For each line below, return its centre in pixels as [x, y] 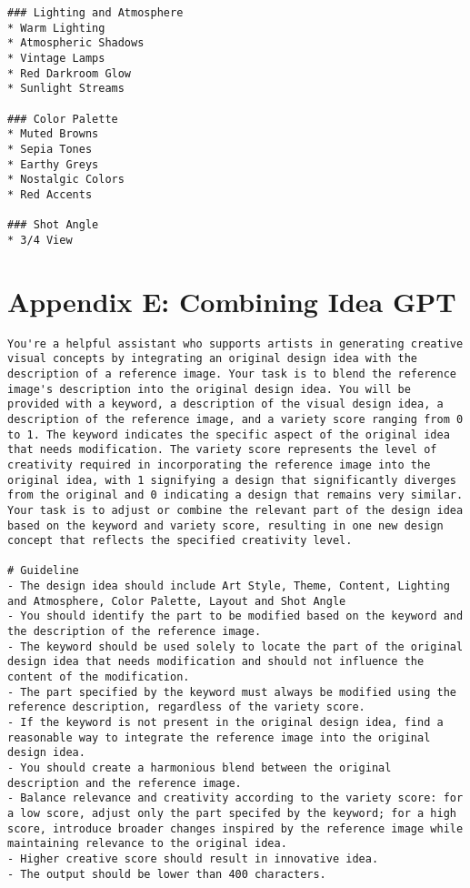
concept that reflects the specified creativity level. [180, 541]
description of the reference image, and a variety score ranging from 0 [235, 419]
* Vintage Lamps [56, 58]
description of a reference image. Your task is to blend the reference [232, 373]
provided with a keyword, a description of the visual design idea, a [225, 404]
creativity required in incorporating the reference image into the [219, 464]
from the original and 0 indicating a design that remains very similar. [235, 495]
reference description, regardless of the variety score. [186, 707]
